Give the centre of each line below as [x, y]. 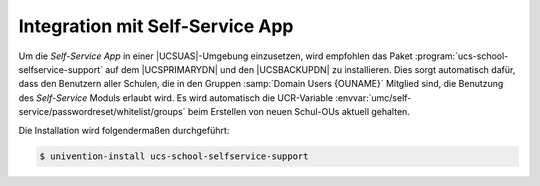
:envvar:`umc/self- [373, 97]
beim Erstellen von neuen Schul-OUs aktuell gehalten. [298, 112]
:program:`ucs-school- [462, 56]
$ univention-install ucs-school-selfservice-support [174, 156]
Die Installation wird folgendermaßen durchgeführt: [124, 130]
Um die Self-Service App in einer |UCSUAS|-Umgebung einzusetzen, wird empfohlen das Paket [216, 56]
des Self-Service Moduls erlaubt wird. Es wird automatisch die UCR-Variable [176, 97]
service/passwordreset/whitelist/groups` [102, 112]
